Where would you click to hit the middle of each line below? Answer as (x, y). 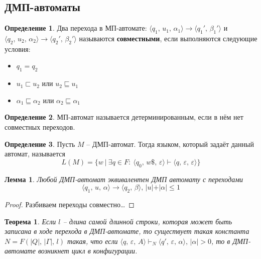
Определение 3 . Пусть (40, 144)
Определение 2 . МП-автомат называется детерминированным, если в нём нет (124, 117)
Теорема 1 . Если (30, 221)
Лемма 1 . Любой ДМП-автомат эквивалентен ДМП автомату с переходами (124, 179)
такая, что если (93, 241)
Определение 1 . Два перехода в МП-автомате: (76, 28)
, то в (221, 241)
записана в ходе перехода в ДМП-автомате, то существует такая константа (127, 231)
